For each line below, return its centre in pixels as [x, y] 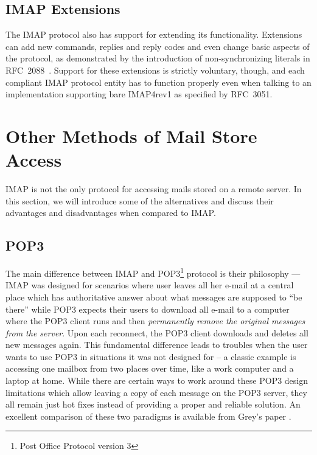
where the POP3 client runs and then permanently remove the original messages [155, 321]
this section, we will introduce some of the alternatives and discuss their [140, 200]
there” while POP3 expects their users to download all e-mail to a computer [148, 309]
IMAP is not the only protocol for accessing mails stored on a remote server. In [154, 189]
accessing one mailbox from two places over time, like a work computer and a [150, 368]
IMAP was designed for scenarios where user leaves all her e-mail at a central [150, 285]
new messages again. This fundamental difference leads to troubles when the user [157, 345]
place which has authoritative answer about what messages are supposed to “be [154, 297]
